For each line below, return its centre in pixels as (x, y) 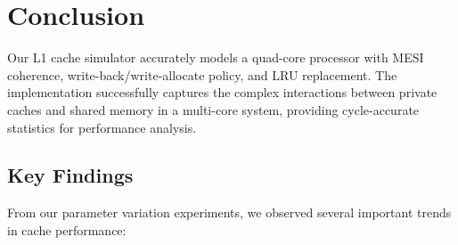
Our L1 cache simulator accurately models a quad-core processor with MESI (216, 57)
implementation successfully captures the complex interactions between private (222, 92)
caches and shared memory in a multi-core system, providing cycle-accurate (213, 109)
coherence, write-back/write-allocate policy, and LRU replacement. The (202, 74)
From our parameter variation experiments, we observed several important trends (229, 212)
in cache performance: (67, 229)
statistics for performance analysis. (102, 127)
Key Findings (70, 175)
